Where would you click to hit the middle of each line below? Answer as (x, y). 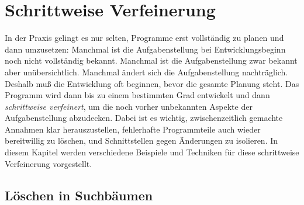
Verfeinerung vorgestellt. (49, 163)
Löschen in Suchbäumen (79, 195)
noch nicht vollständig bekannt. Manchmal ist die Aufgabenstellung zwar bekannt (151, 60)
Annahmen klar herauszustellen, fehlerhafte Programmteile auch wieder (133, 129)
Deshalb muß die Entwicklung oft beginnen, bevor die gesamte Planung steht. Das (152, 83)
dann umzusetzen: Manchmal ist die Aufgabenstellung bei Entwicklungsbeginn (145, 49)
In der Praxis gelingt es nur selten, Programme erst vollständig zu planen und (144, 38)
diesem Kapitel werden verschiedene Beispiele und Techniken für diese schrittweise (152, 152)
